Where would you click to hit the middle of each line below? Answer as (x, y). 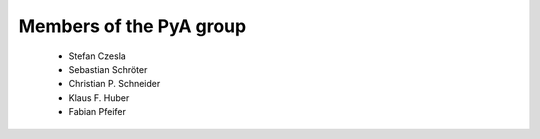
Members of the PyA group (132, 26)
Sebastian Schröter (108, 69)
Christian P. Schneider (114, 84)
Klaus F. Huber (99, 97)
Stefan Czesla (97, 56)
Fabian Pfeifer (97, 112)
